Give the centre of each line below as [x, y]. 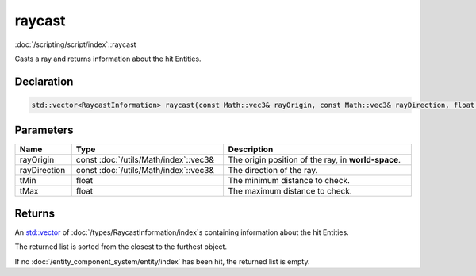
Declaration [44, 81]
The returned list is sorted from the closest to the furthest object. [121, 247]
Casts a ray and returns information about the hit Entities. [108, 59]
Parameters [44, 130]
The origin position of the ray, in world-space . [314, 160]
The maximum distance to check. [290, 191]
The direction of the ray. [273, 171]
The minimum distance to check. [289, 181]
